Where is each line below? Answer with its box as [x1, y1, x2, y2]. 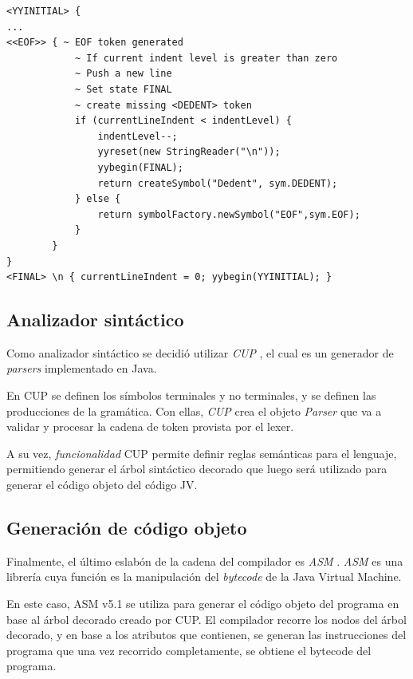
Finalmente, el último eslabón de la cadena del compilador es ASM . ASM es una [6, 552, 403, 569]
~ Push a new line [74, 68, 172, 80]
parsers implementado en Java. [6, 360, 157, 377]
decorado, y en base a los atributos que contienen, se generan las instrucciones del [6, 626, 407, 643]
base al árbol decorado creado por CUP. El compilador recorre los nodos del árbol [6, 610, 407, 627]
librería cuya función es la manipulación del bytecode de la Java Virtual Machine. [6, 568, 402, 585]
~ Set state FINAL [74, 83, 172, 95]
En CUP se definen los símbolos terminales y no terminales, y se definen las [6, 387, 376, 404]
